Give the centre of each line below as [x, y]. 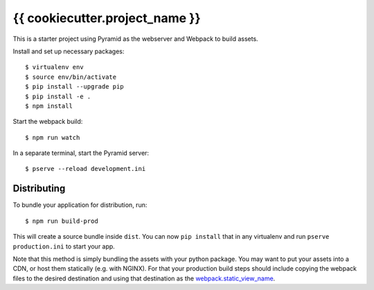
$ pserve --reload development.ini [86, 169]
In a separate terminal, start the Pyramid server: [81, 153]
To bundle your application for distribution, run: [80, 205]
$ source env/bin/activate [71, 77]
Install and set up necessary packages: [69, 51]
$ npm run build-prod [62, 221]
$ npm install [49, 106]
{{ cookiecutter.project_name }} [107, 18]
